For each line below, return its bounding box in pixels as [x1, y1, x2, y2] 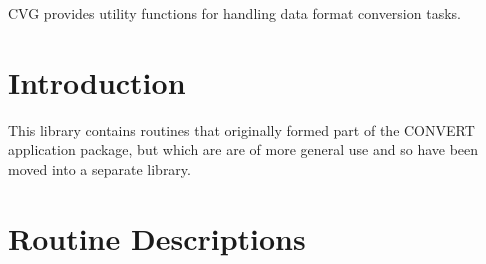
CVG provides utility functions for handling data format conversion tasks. [8, 3, 461, 23]
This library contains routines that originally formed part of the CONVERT [8, 119, 475, 140]
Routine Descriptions [8, 217, 306, 258]
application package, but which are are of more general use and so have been [8, 139, 479, 160]
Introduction [8, 61, 186, 102]
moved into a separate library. [8, 158, 191, 179]
